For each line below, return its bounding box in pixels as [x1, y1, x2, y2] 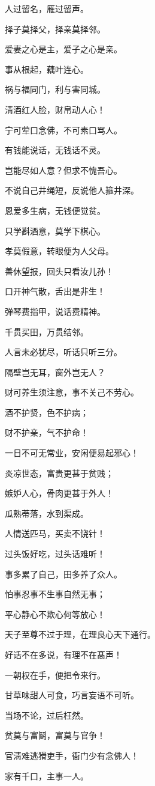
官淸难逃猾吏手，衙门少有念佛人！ [5, 749, 139, 761]
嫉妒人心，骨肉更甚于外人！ [5, 487, 114, 499]
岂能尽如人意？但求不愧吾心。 [5, 163, 122, 176]
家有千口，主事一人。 [5, 769, 89, 782]
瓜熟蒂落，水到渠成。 [5, 507, 89, 519]
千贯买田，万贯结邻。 [5, 325, 89, 338]
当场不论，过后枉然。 [5, 708, 89, 721]
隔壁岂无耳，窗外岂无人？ [5, 365, 105, 378]
